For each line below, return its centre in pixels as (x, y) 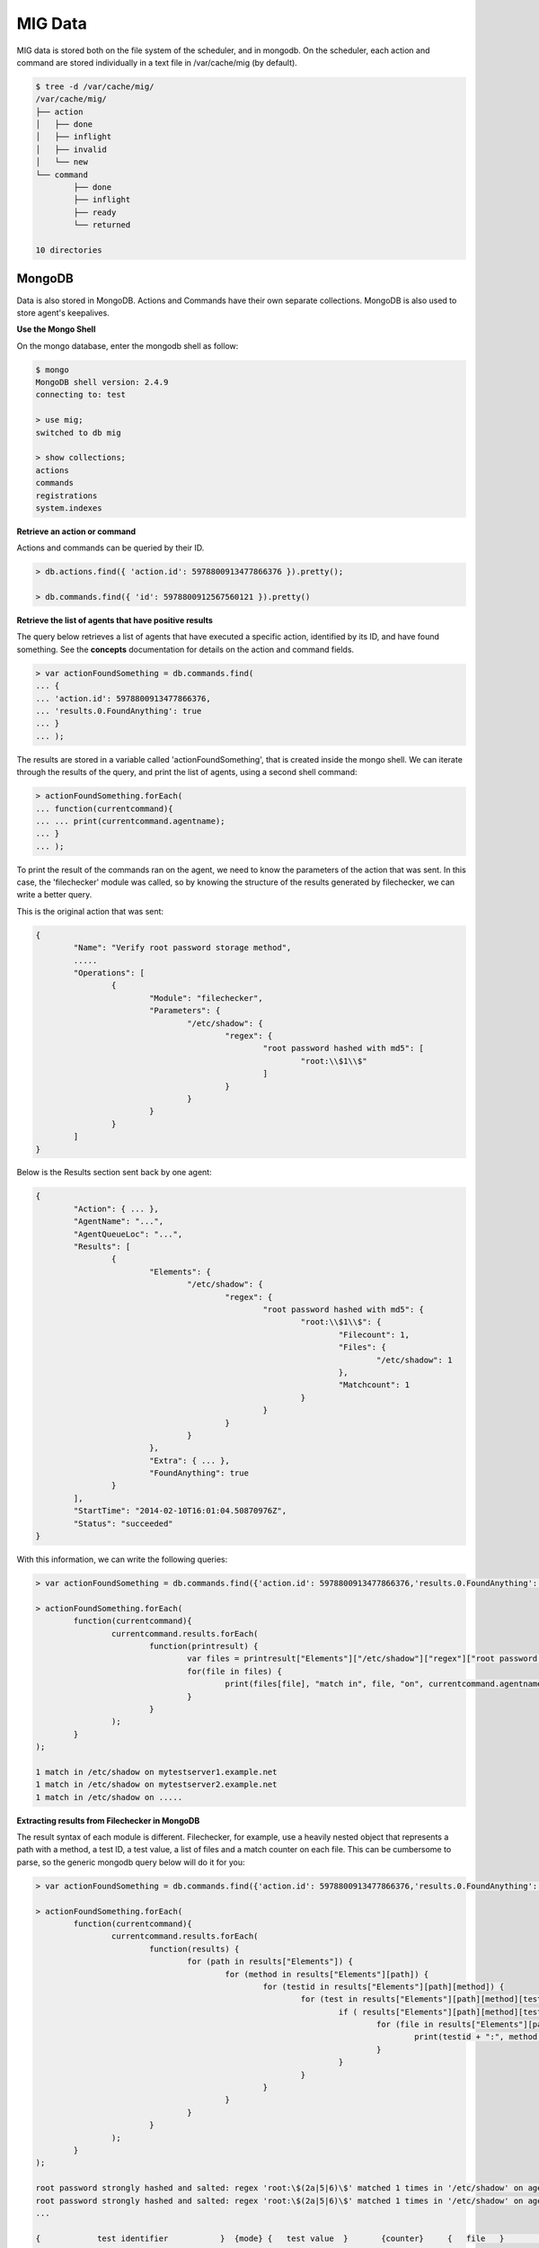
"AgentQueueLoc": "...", (128, 1234)
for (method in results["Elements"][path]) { (327, 1974)
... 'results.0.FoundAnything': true (119, 711)
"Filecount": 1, (374, 1334)
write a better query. (54, 895)
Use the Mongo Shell (56, 329)
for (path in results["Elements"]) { (270, 1962)
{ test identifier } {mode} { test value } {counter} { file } (270, 2238)
